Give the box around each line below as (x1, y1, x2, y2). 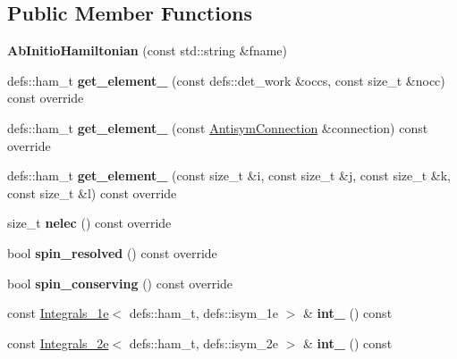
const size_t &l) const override (7, 183, 177, 202)
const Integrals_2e (7, 333, 109, 352)
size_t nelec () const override (7, 213, 172, 232)
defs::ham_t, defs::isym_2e (129, 333, 278, 352)
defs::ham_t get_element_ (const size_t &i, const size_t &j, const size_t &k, (7, 166, 452, 185)
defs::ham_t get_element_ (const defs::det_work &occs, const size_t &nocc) (7, 71, 445, 89)
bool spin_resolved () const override (7, 243, 217, 262)
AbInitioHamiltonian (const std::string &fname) (7, 41, 288, 60)
